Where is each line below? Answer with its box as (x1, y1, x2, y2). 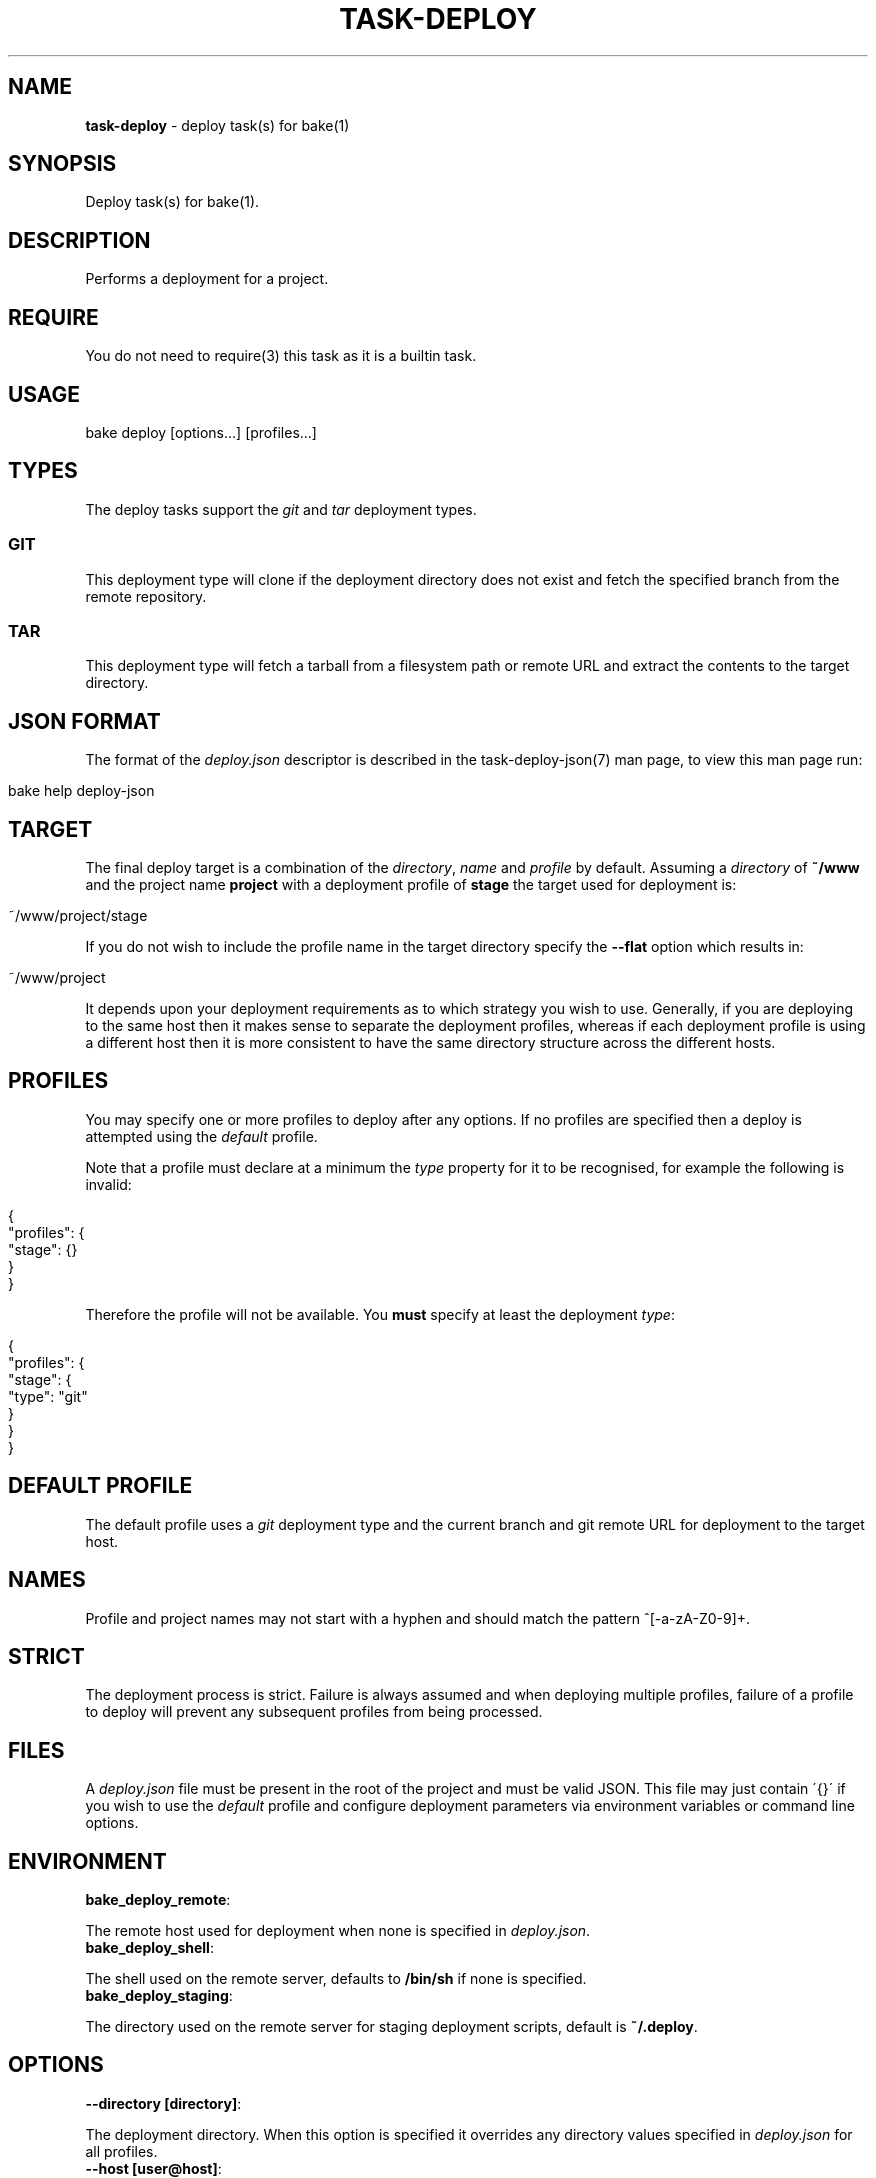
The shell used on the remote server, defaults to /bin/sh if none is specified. (85, 1970, 587, 1988)
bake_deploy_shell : (85, 1939, 214, 1957)
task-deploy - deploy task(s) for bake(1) (85, 116, 350, 134)
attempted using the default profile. (85, 1127, 318, 1145)
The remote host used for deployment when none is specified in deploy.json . (85, 1922, 591, 1940)
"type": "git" (8, 1387, 88, 1405)
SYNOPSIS (8, 151, 117, 177)
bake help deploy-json (8, 782, 155, 800)
